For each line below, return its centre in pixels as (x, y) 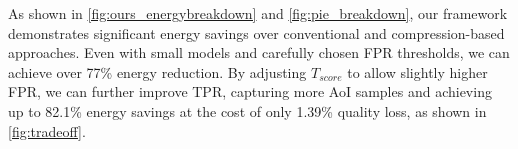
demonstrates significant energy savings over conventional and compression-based (256, 32)
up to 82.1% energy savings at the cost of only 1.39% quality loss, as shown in (247, 110)
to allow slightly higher (417, 71)
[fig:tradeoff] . (47, 130)
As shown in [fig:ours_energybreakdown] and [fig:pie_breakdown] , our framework (258, 13)
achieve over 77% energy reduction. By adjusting (157, 71)
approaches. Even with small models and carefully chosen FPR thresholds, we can (259, 52)
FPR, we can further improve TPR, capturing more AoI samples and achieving (250, 91)
